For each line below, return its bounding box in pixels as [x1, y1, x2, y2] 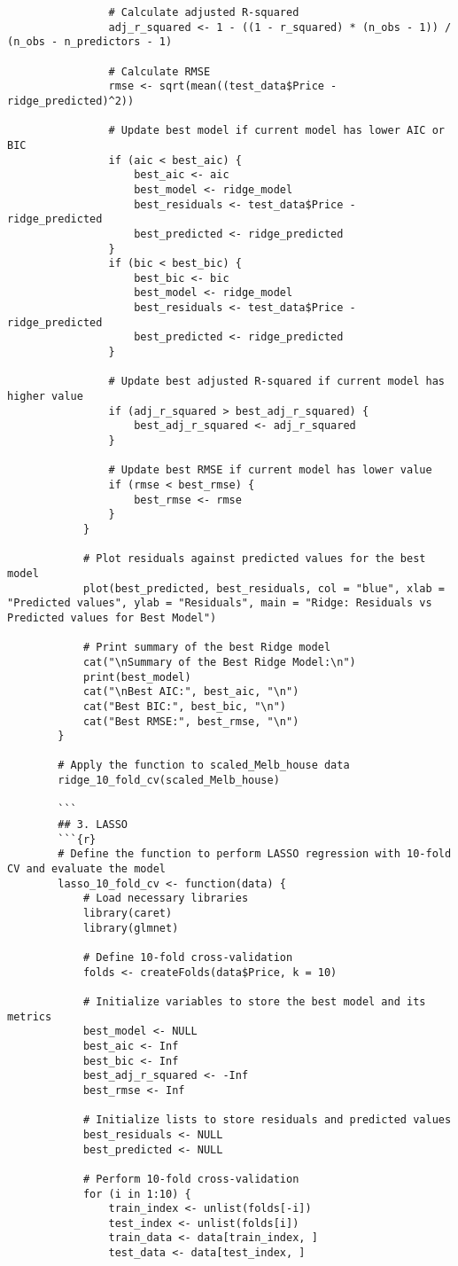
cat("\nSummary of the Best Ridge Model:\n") [82, 655, 356, 668]
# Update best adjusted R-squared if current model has [108, 375, 445, 388]
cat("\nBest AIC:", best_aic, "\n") [82, 685, 299, 699]
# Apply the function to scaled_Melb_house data [58, 759, 350, 772]
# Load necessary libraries [82, 892, 249, 905]
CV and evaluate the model [7, 863, 166, 876]
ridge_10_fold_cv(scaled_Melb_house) [58, 774, 280, 787]
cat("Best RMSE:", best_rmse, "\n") [82, 715, 299, 728]
